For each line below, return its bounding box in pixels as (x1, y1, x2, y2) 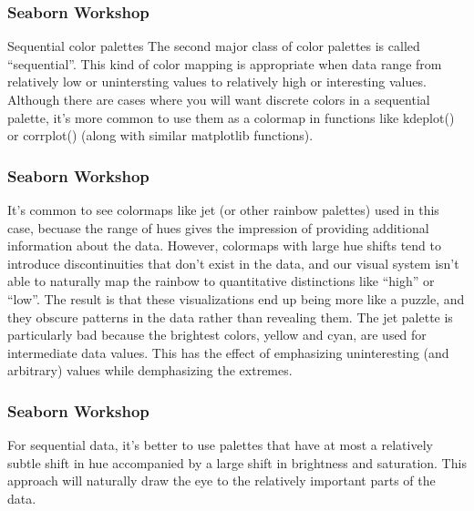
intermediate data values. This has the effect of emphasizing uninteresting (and (7, 342, 449, 362)
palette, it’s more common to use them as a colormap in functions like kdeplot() (7, 107, 455, 127)
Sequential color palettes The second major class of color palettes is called (7, 36, 420, 56)
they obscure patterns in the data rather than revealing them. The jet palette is (7, 307, 453, 326)
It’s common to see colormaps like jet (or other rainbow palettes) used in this (7, 200, 439, 219)
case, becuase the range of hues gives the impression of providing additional (7, 218, 429, 237)
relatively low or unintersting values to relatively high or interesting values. (7, 72, 427, 91)
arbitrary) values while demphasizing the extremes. (7, 361, 293, 380)
